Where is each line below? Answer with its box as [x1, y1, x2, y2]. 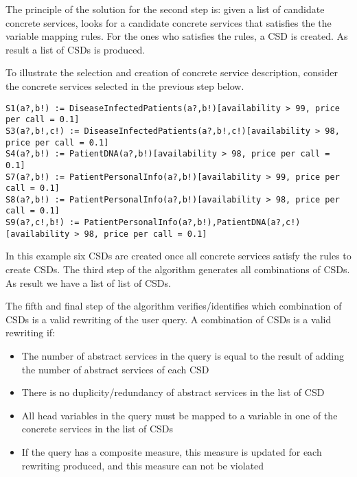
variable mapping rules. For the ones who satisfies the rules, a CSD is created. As [5, 29, 348, 43]
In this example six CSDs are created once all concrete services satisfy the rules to [5, 248, 352, 263]
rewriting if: [5, 325, 56, 340]
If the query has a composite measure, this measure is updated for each [21, 444, 322, 458]
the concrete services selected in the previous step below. [5, 78, 244, 93]
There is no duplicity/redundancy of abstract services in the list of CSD [21, 385, 325, 399]
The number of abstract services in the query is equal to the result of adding [21, 349, 344, 362]
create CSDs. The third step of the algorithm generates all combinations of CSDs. [5, 262, 350, 277]
